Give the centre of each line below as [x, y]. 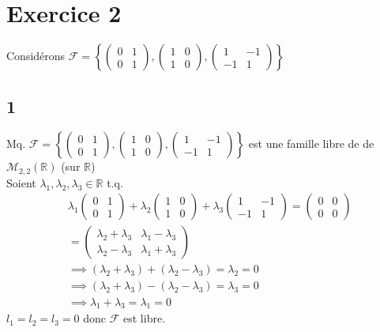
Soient [21, 182]
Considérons [36, 56]
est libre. [145, 318]
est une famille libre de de [311, 143]
